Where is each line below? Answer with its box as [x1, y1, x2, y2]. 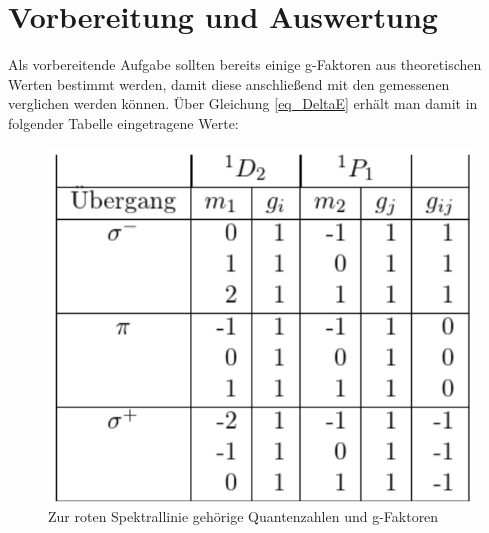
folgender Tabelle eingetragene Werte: [8, 112, 239, 133]
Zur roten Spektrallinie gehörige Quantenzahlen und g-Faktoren [48, 506, 439, 527]
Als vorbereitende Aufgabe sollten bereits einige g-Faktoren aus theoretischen [8, 54, 482, 75]
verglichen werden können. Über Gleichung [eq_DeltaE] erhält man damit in [8, 93, 478, 114]
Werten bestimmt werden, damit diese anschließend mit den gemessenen [8, 73, 450, 94]
